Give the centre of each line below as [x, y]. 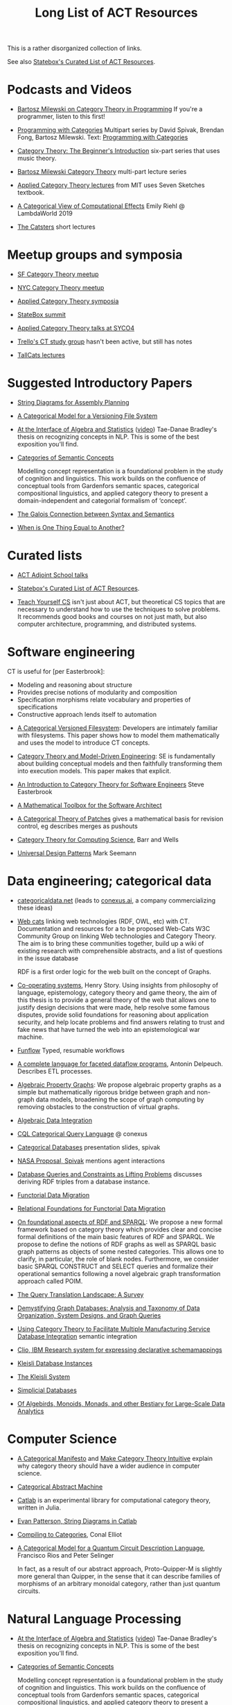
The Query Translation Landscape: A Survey [80, 1294]
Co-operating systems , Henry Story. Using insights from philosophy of [118, 985]
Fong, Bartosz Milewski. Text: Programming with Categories [102, 138]
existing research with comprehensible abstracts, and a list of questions [120, 951]
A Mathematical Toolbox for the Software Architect [89, 805]
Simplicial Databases [47, 1390]
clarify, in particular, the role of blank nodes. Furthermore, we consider [118, 1259]
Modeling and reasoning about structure [75, 685]
